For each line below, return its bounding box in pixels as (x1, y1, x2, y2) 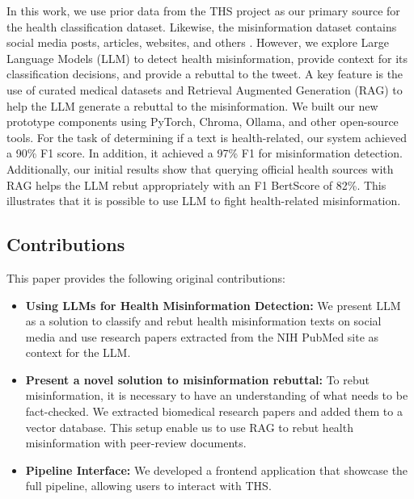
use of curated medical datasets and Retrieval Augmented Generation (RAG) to (6, 81, 403, 98)
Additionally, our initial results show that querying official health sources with (6, 160, 394, 177)
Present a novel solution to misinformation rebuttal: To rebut (25, 371, 370, 388)
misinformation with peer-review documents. (25, 434, 247, 451)
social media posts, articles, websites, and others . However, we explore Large (6, 34, 389, 51)
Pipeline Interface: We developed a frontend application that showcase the (25, 461, 408, 478)
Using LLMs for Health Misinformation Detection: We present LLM (25, 296, 401, 313)
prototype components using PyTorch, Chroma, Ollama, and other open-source (6, 113, 399, 130)
